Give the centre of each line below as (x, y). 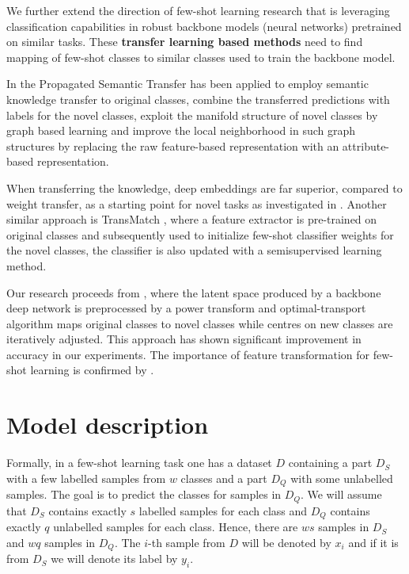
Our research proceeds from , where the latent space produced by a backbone (194, 292)
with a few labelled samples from (86, 478)
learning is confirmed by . (92, 370)
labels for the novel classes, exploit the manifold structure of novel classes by (192, 115)
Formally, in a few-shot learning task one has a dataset (139, 463)
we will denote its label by (114, 559)
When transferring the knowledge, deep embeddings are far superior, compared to (204, 188)
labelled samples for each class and (223, 510)
